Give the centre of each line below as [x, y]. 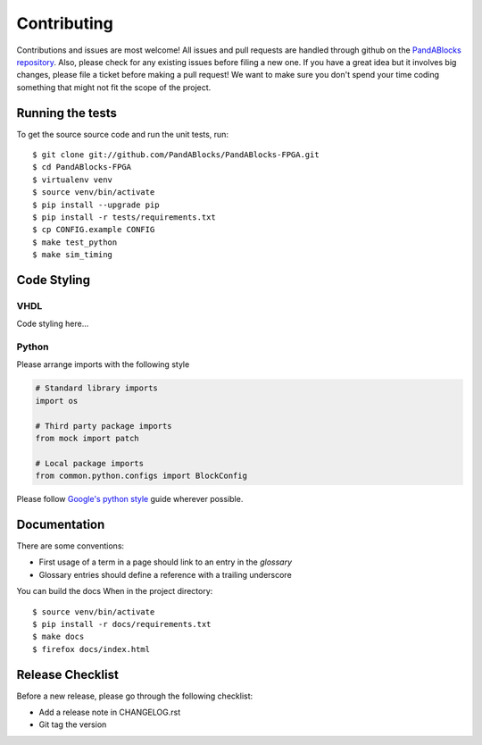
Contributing [65, 23]
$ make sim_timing [73, 255]
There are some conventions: [71, 546]
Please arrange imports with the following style [103, 364]
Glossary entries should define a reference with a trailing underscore [165, 574]
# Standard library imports [96, 388]
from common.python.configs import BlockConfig [141, 476]
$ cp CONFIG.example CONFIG [94, 230]
